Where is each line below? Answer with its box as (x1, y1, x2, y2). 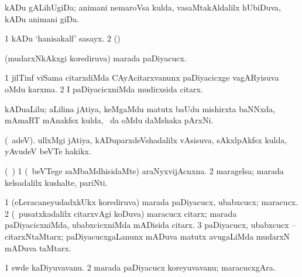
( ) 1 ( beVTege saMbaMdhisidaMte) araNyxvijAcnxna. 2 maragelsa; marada (5, 164, 284, 176)
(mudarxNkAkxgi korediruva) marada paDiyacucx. (5, 51, 187, 64)
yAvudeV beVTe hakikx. (5, 145, 91, 157)
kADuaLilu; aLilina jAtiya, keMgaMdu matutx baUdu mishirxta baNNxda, (5, 102, 276, 115)
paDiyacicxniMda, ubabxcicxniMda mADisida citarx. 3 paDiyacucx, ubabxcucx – (5, 219, 296, 231)
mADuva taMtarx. (5, 241, 71, 254)
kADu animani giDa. (5, 12, 80, 25)
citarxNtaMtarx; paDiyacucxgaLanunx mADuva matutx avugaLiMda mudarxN (5, 230, 290, 242)
